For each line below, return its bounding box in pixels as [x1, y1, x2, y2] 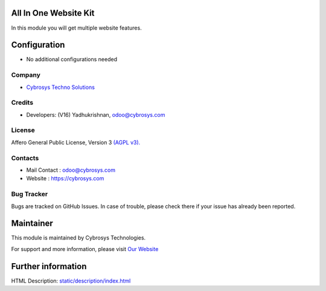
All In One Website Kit [11, 8, 95, 18]
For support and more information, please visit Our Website [11, 245, 159, 252]
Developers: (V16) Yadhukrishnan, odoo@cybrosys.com [26, 111, 165, 118]
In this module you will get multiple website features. [11, 24, 142, 31]
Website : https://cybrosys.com [26, 175, 104, 182]
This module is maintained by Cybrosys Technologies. [11, 234, 146, 241]
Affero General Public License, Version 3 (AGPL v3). [11, 139, 141, 146]
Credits [11, 99, 33, 107]
